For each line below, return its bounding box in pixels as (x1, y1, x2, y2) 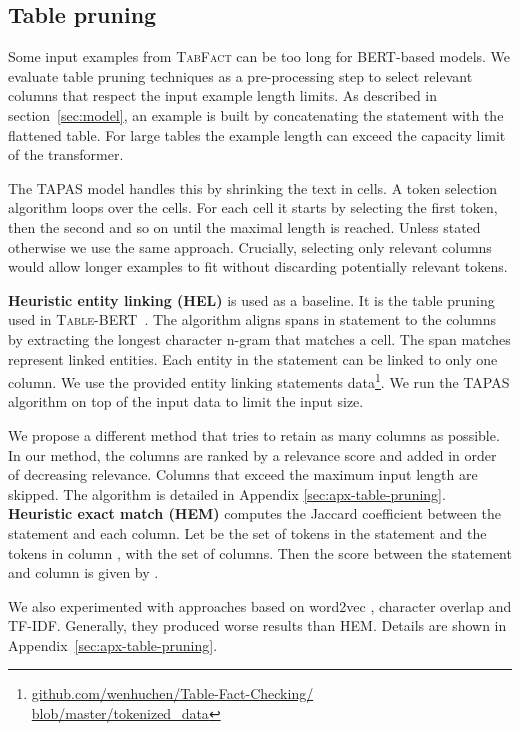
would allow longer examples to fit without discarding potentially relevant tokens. (8, 256, 508, 277)
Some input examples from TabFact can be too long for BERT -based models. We (8, 46, 511, 67)
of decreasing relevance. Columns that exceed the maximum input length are (8, 464, 478, 485)
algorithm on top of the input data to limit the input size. (8, 391, 364, 412)
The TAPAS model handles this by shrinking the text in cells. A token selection (8, 177, 498, 198)
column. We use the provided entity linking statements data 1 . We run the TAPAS (8, 369, 510, 392)
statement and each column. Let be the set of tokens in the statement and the (8, 522, 487, 543)
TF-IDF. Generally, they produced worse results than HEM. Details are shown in (8, 615, 507, 636)
